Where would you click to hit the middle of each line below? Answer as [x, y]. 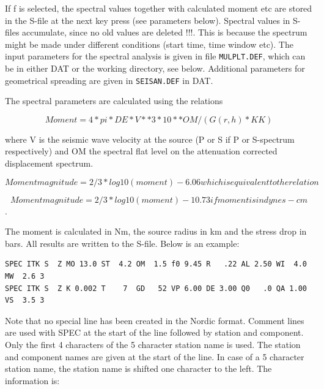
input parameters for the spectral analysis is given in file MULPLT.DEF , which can [155, 56]
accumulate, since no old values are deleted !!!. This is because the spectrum [165, 32]
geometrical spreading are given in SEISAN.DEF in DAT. [109, 80]
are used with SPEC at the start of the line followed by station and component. [154, 332]
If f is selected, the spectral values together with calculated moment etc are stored [159, 8]
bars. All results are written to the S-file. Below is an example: [122, 243]
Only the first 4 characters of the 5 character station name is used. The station [153, 344]
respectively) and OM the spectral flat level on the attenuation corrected [141, 151]
